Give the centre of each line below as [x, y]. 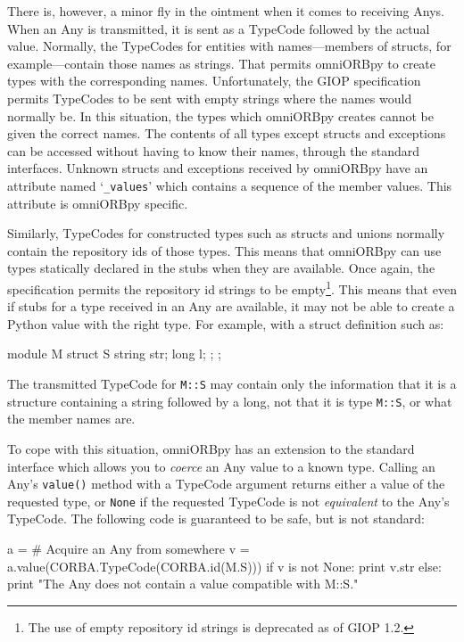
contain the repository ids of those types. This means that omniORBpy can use [224, 250]
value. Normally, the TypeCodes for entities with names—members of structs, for [229, 46]
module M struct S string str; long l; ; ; [114, 354]
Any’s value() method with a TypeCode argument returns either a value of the [226, 484]
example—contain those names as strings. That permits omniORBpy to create [222, 63]
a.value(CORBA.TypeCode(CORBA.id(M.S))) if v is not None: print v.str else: [224, 566]
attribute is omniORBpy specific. [98, 203]
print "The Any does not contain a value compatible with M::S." [183, 584]
